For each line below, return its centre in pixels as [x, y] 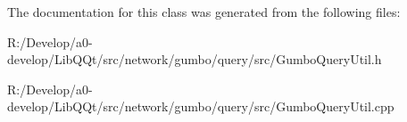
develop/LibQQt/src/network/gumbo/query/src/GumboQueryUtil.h [195, 59]
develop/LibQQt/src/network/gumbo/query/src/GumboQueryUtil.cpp [201, 106]
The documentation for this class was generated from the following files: [204, 12]
